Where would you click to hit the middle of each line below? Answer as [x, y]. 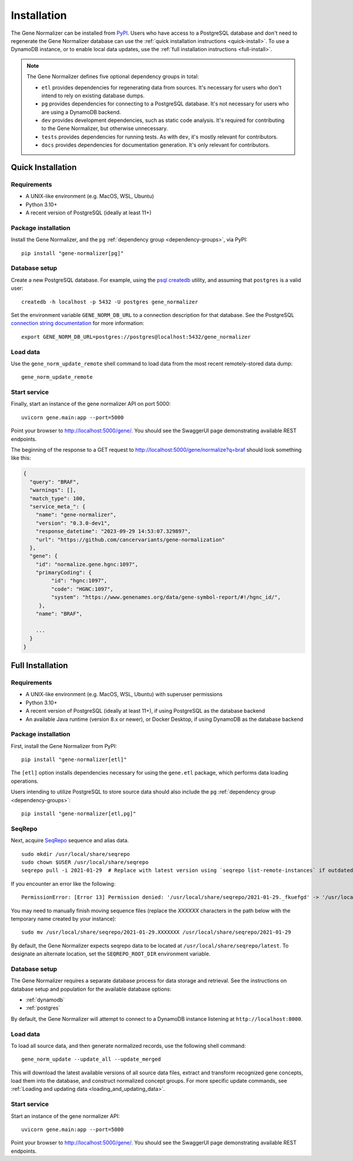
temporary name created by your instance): [64, 918]
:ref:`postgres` [43, 1008]
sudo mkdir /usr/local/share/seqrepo [76, 854]
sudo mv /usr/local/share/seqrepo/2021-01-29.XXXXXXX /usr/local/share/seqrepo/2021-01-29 [156, 932]
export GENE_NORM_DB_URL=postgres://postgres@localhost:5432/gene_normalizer [136, 337]
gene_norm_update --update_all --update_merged [91, 1059]
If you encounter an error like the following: [63, 884]
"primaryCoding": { [64, 573]
